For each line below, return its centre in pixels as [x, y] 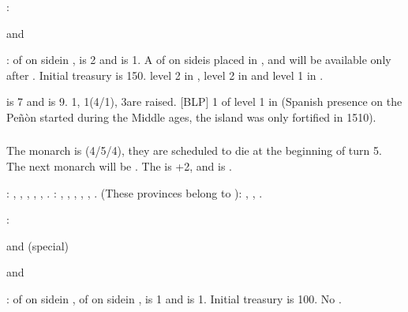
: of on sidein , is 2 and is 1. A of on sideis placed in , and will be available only [199, 60]
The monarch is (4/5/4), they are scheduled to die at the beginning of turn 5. [194, 150]
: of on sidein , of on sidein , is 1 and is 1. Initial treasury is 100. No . [174, 299]
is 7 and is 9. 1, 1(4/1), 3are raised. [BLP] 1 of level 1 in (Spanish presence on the [204, 101]
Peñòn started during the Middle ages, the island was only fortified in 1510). [191, 117]
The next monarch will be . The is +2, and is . [120, 166]
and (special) [38, 245]
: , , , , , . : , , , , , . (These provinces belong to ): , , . [135, 192]
